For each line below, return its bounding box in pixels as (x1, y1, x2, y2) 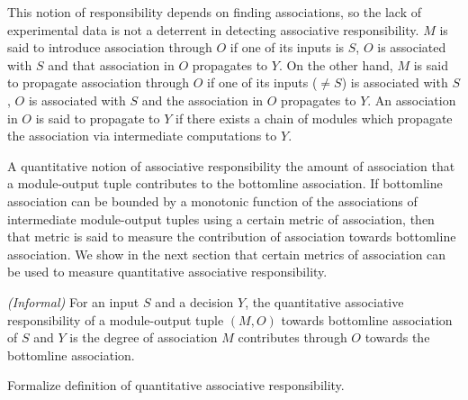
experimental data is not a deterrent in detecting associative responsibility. (7, 20, 419, 39)
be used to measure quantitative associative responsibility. (7, 262, 328, 281)
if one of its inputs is (229, 38, 345, 57)
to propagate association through (7, 73, 190, 92)
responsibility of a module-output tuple (7, 310, 224, 329)
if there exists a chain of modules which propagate (175, 108, 453, 127)
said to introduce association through (7, 38, 212, 57)
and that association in (48, 55, 175, 74)
